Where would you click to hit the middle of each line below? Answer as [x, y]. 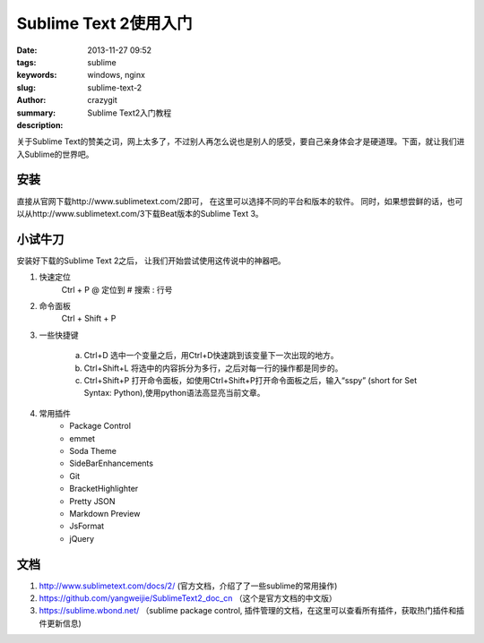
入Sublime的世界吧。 [55, 154]
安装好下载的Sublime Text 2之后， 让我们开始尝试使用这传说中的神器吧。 [151, 261]
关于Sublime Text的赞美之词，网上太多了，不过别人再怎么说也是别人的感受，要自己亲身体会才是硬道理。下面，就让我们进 [241, 141]
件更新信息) [60, 623]
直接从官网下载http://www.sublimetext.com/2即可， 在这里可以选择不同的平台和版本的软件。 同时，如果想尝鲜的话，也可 [240, 201]
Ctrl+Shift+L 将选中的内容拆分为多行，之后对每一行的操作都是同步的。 [213, 368]
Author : [31, 100]
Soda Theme [93, 450]
